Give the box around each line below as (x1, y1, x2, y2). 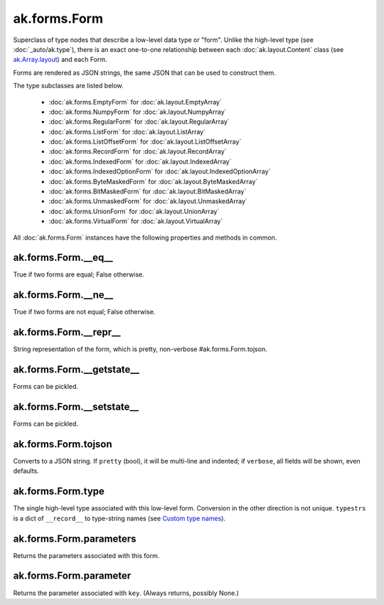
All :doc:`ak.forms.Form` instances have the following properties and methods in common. (13, 233, 277, 242)
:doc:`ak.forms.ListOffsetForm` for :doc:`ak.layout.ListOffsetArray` (48, 137, 242, 146)
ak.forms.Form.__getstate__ (13, 363, 140, 376)
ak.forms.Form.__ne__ (13, 289, 114, 301)
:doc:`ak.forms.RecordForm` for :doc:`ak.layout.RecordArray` (48, 147, 227, 156)
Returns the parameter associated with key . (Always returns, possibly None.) (13, 589, 240, 597)
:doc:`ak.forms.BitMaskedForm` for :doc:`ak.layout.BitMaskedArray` (48, 187, 247, 196)
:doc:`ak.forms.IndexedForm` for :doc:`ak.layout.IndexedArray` (48, 157, 232, 166)
